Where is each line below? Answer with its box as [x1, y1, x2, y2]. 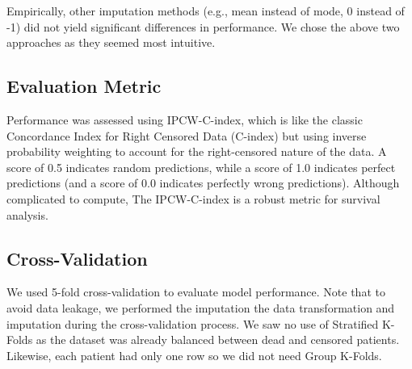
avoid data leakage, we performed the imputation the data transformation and [6, 299, 395, 316]
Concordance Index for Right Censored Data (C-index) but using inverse [6, 127, 367, 144]
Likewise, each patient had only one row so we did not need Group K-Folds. [6, 346, 382, 363]
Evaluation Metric [6, 73, 162, 99]
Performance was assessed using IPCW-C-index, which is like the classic [6, 111, 363, 128]
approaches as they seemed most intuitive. [6, 34, 216, 51]
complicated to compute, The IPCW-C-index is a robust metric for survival [6, 190, 380, 207]
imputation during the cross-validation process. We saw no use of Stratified [6, 315, 379, 332]
